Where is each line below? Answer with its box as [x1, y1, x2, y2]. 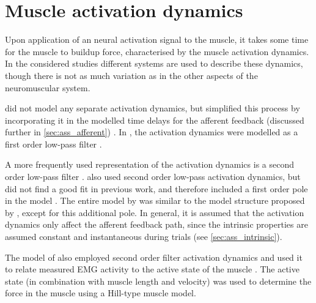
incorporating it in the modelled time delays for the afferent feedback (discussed [5, 113, 304, 126]
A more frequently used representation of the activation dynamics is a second [5, 158, 295, 171]
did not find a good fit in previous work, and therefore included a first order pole [5, 182, 308, 195]
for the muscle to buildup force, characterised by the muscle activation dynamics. [5, 45, 309, 58]
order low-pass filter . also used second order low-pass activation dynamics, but [5, 170, 301, 183]
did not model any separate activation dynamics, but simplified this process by [5, 102, 300, 114]
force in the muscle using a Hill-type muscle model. [5, 286, 196, 299]
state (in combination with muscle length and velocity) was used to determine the [5, 274, 312, 287]
